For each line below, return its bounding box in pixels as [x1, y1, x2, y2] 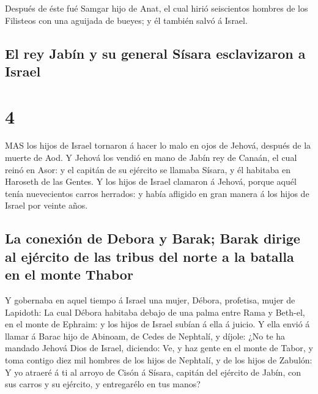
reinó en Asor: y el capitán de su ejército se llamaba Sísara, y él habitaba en [5, 163, 291, 176]
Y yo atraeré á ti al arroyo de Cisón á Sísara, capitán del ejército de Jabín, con [5, 365, 301, 378]
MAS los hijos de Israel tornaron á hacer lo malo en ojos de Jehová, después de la [5, 139, 311, 152]
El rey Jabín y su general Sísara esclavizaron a [5, 43, 306, 62]
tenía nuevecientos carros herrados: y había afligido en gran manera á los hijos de [5, 187, 309, 199]
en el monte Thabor [5, 265, 133, 284]
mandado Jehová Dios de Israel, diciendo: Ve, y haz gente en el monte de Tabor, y [5, 341, 313, 354]
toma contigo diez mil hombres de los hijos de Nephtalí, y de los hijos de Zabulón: [5, 354, 312, 366]
